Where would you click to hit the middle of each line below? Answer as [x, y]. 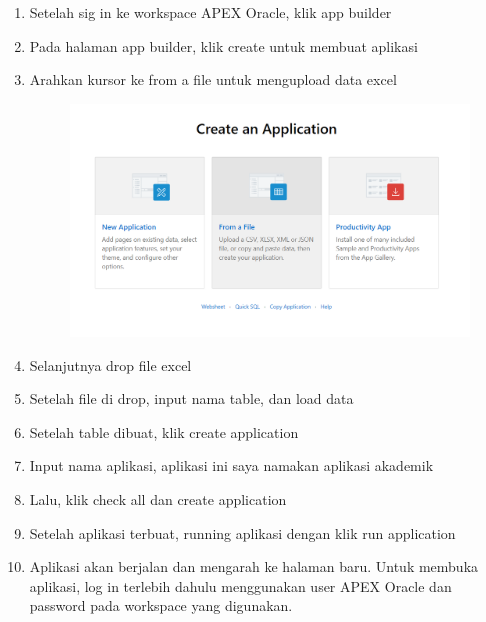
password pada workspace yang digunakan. [161, 605]
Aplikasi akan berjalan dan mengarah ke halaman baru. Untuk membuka [254, 566]
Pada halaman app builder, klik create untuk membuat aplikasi [223, 45]
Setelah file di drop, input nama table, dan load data [191, 398]
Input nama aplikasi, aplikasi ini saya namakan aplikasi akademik [231, 465]
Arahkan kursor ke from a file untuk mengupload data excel [213, 79]
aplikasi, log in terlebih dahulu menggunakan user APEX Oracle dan [240, 585]
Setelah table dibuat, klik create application [164, 431]
